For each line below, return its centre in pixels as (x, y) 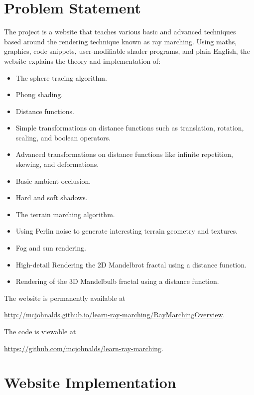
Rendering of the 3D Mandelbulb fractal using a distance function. (117, 281)
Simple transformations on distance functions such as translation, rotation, (130, 128)
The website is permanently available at (65, 298)
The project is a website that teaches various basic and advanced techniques (120, 32)
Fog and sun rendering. (51, 248)
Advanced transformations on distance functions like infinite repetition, (124, 154)
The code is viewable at (40, 331)
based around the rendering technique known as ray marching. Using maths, (121, 41)
